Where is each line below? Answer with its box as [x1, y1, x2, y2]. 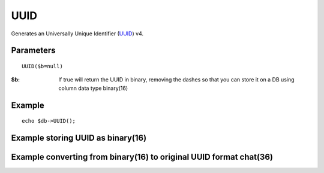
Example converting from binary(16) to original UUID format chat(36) [11, 151, 273, 162]
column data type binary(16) [58, 84, 128, 92]
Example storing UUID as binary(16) [11, 132, 147, 143]
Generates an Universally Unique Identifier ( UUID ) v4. [11, 30, 144, 37]
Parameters [11, 45, 56, 56]
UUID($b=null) [22, 63, 63, 69]
